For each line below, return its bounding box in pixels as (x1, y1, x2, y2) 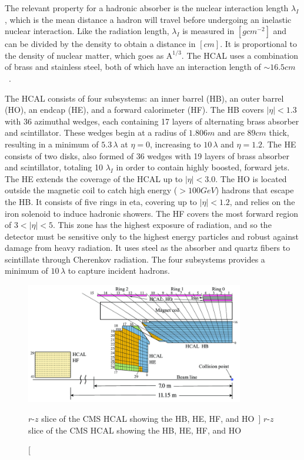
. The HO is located (215, 172, 287, 184)
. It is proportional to (220, 38, 298, 50)
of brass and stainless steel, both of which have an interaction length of (5, 61, 261, 73)
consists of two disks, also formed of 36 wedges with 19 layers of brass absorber (5, 149, 289, 162)
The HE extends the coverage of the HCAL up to (5, 172, 183, 184)
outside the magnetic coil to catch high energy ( (5, 184, 178, 196)
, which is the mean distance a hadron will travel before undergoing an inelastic (5, 13, 292, 25)
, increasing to (150, 137, 201, 150)
